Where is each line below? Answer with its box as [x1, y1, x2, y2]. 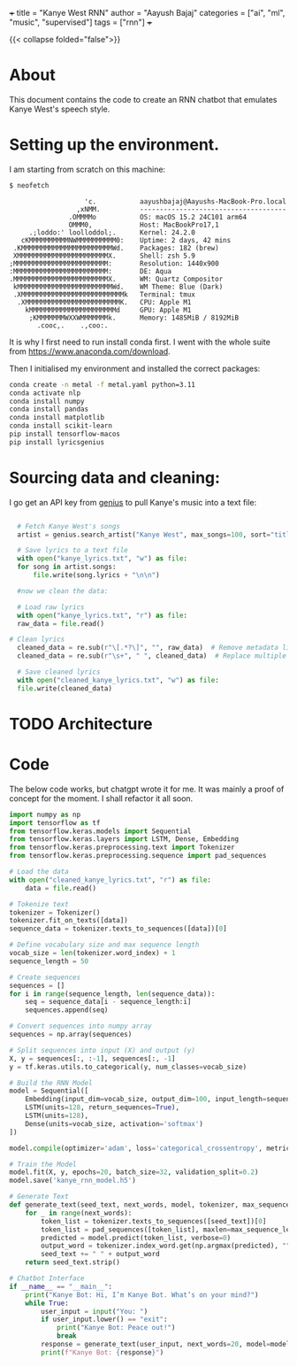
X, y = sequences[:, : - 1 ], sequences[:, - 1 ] [9, 1053, 176, 1063]
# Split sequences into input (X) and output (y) [9, 1046, 196, 1054]
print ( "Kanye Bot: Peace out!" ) [56, 1324, 176, 1332]
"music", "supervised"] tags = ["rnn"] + [9, 17, 153, 27]
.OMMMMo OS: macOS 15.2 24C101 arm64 [68, 212, 247, 221]
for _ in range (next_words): [25, 1208, 133, 1217]
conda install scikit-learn [9, 421, 113, 430]
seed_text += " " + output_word [41, 1250, 161, 1259]
